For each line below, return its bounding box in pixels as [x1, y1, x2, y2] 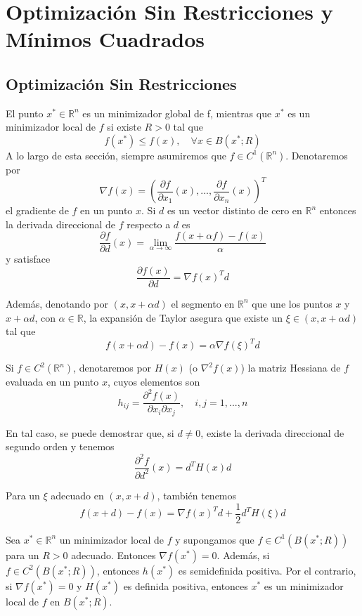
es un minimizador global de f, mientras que [82, 105, 272, 120]
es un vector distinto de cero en [167, 203, 302, 218]
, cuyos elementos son [107, 374, 200, 389]
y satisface [6, 251, 51, 266]
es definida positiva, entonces [123, 578, 248, 593]
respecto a [127, 216, 171, 231]
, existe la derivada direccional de [200, 425, 344, 440]
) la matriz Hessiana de [240, 360, 341, 375]
